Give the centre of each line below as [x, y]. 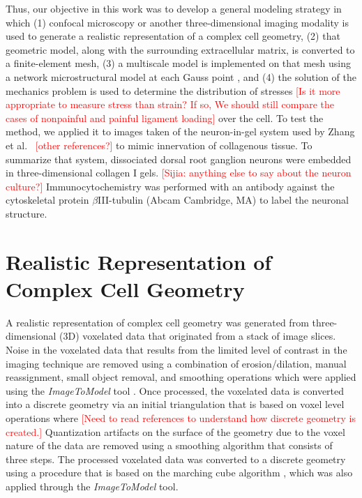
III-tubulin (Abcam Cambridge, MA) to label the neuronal [223, 200]
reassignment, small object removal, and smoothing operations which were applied [181, 377]
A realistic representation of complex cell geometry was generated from [157, 322]
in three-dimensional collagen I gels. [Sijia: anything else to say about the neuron [179, 173]
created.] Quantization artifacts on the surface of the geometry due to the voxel [175, 431]
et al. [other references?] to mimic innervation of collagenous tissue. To [159, 145]
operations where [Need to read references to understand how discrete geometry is [181, 417]
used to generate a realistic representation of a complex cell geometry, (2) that [173, 36]
